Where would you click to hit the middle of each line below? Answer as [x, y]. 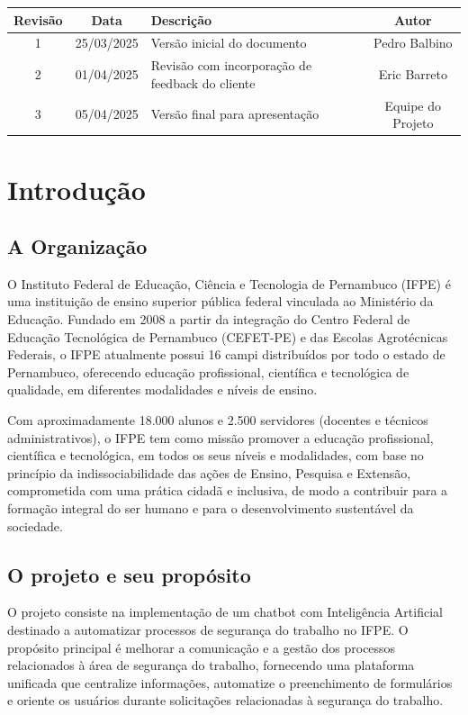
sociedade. [35, 525]
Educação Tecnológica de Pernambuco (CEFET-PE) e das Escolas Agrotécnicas [228, 336]
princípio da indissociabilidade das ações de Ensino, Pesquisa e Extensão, [209, 472]
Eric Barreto [413, 73]
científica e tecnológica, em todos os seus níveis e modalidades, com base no [216, 455]
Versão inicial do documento [229, 43]
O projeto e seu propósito [129, 574]
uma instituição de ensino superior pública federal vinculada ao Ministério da [220, 301]
